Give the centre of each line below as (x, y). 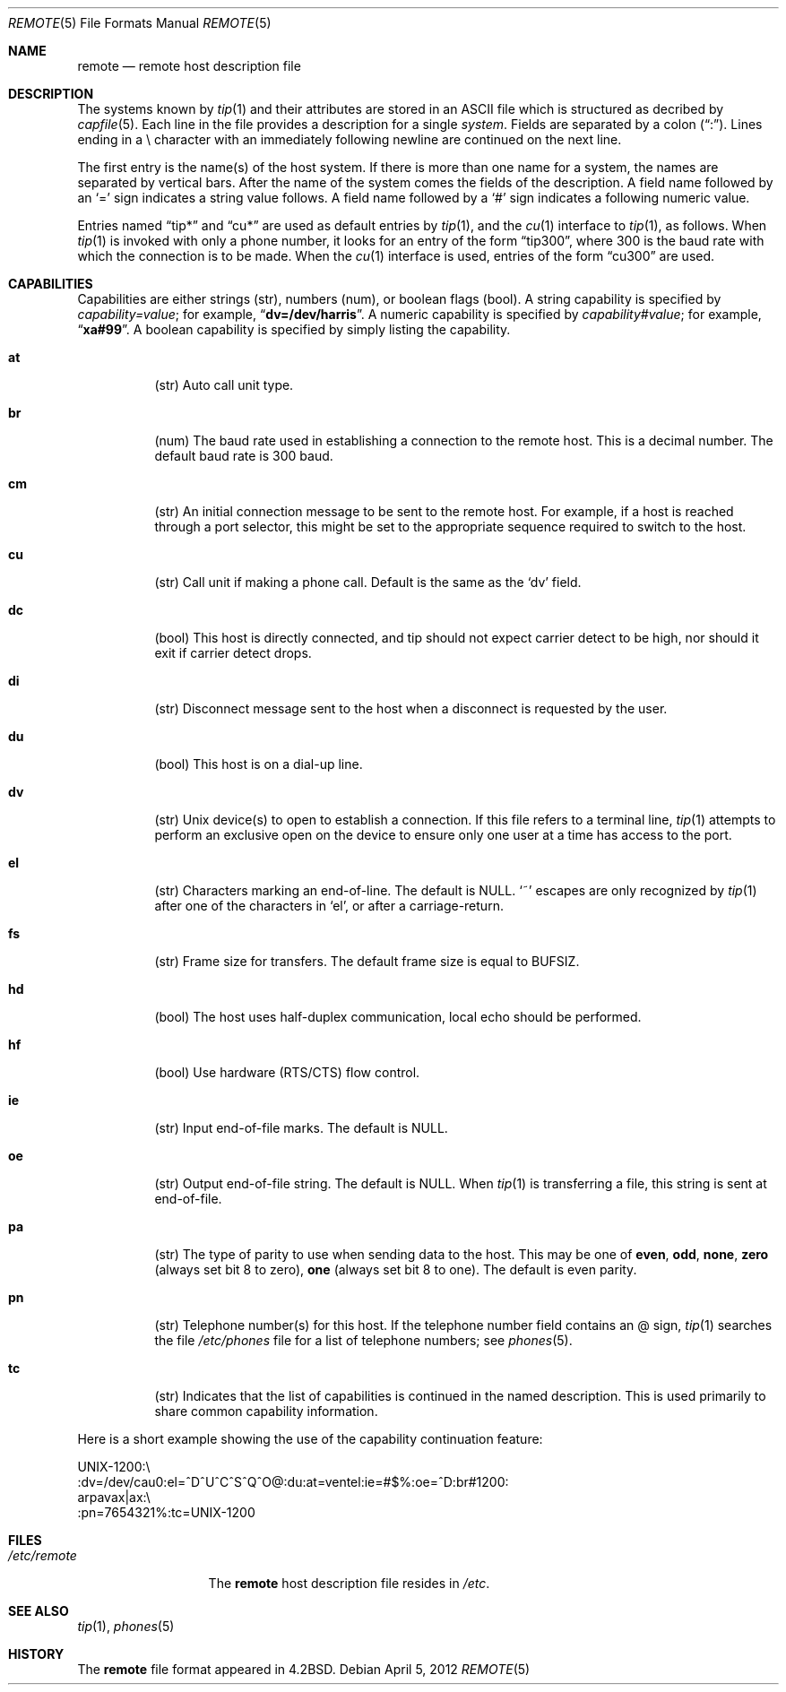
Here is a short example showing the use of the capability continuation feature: (310, 1439)
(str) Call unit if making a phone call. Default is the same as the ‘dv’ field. (368, 582)
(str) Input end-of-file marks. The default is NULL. (301, 1128)
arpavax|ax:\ (114, 1497)
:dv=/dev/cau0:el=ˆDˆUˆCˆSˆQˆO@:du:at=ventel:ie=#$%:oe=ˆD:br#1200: (293, 1482)
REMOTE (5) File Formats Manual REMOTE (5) (140, 23)
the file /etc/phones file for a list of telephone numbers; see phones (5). (363, 1340)
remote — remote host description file (189, 66)
